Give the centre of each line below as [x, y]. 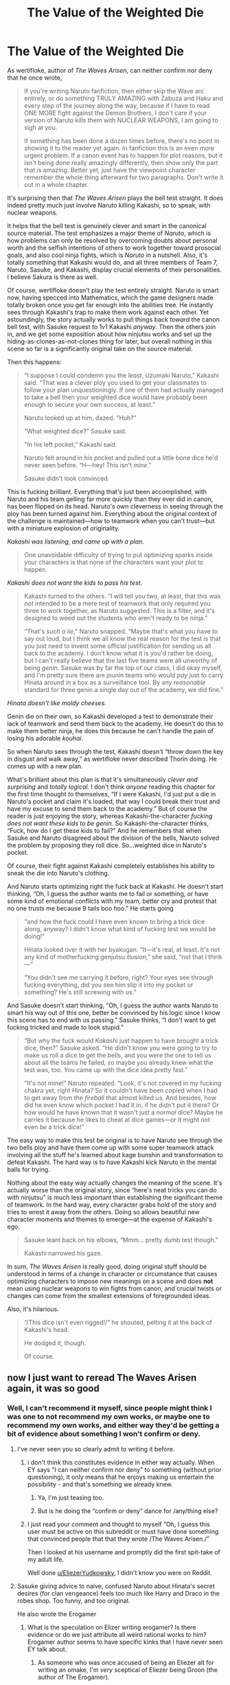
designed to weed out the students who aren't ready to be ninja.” [116, 618]
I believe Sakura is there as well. [53, 277]
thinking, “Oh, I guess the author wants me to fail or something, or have [108, 893]
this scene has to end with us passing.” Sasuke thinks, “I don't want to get [112, 1020]
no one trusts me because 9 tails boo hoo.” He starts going [90, 908]
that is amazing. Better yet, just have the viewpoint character [110, 170]
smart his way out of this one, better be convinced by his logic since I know [114, 1012]
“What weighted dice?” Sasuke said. [75, 431]
